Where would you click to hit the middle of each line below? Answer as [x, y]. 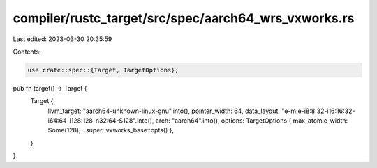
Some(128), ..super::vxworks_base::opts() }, [111, 130]
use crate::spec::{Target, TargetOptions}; [103, 70]
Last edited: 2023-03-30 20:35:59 [62, 39]
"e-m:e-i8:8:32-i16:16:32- [318, 111]
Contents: [27, 52]
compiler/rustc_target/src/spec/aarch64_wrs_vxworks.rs [184, 18]
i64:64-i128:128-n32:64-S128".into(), [101, 121]
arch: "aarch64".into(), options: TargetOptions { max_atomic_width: [252, 121]
